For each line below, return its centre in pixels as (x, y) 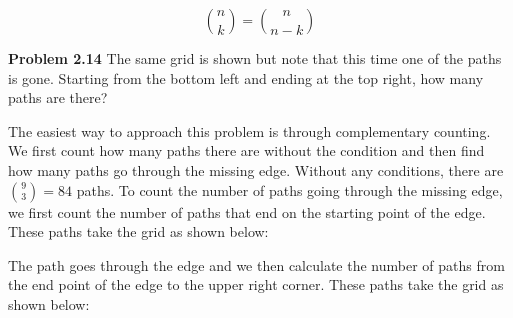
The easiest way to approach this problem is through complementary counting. (249, 130)
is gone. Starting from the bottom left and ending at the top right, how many (246, 77)
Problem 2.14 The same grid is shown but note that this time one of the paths (255, 58)
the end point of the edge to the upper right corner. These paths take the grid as (256, 284)
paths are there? (58, 97)
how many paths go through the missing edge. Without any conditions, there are (256, 169)
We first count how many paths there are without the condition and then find (246, 150)
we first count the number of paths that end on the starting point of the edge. (247, 211)
